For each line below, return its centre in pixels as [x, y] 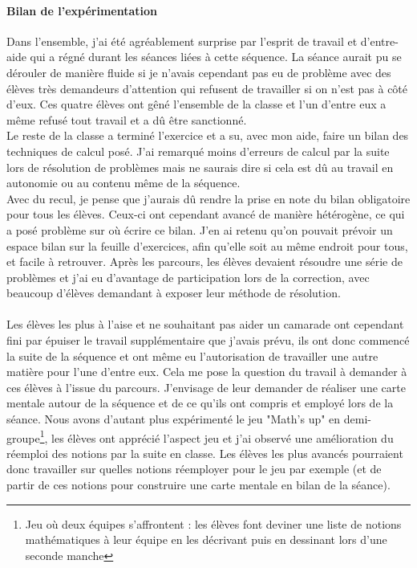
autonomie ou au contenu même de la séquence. [123, 183]
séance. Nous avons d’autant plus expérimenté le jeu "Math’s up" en [174, 419]
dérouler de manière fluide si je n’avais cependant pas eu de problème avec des [199, 72]
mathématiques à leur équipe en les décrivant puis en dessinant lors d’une [206, 539]
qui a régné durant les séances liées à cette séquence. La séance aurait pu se [216, 57]
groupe [23, 437]
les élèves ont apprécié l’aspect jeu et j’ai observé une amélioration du [223, 437]
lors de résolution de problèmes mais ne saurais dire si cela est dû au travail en [200, 167]
